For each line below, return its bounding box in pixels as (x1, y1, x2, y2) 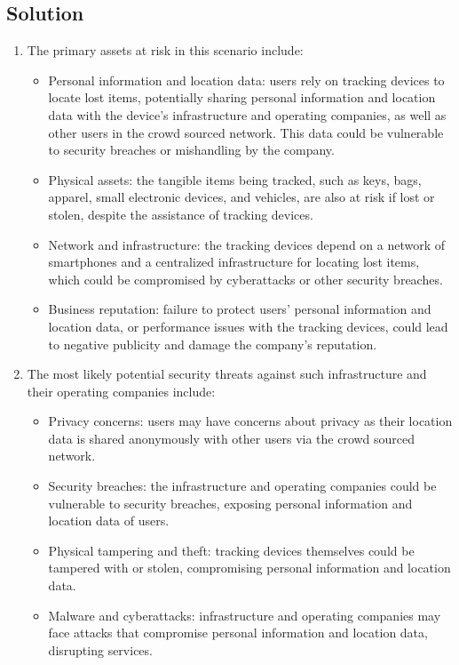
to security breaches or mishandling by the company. (48, 140, 335, 159)
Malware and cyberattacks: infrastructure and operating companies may (48, 605, 441, 624)
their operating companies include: (27, 381, 216, 400)
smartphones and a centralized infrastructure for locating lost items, (48, 252, 420, 271)
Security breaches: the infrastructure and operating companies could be (48, 477, 437, 495)
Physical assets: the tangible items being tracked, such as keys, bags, (48, 170, 422, 188)
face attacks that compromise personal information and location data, (48, 623, 428, 642)
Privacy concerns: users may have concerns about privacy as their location (48, 412, 453, 430)
